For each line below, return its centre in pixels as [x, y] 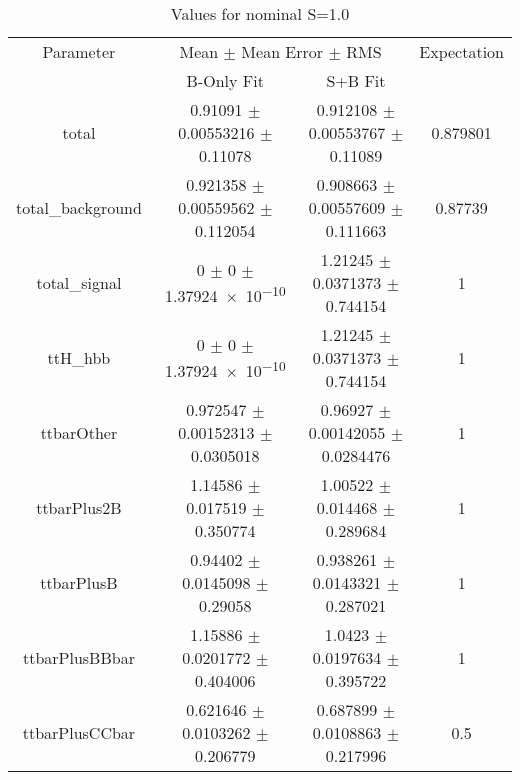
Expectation [461, 51]
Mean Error [282, 51]
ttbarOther [79, 432]
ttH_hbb [79, 357]
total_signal [79, 282]
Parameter [79, 51]
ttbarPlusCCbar [79, 732]
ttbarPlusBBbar [78, 657]
